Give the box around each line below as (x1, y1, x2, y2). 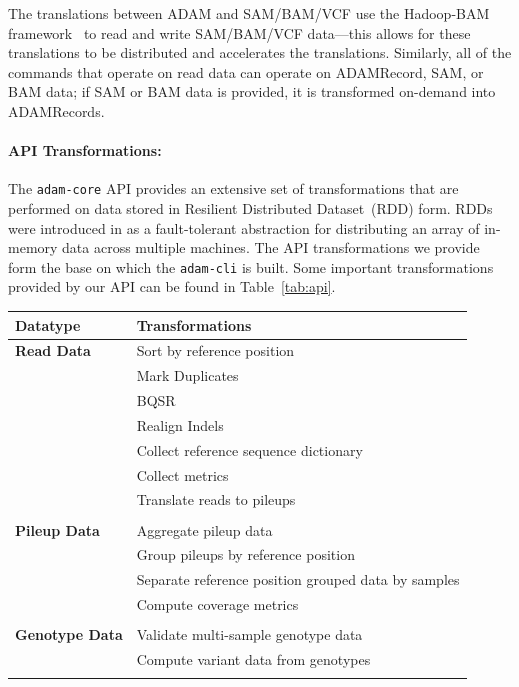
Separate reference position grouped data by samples (136, 569, 460, 590)
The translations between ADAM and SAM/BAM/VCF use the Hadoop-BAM (8, 3, 490, 23)
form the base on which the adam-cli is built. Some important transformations (8, 256, 494, 277)
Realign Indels (136, 414, 224, 435)
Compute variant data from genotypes (136, 649, 371, 670)
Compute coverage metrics (136, 594, 299, 615)
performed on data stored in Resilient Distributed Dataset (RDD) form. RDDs (8, 198, 493, 219)
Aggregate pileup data (136, 519, 273, 540)
